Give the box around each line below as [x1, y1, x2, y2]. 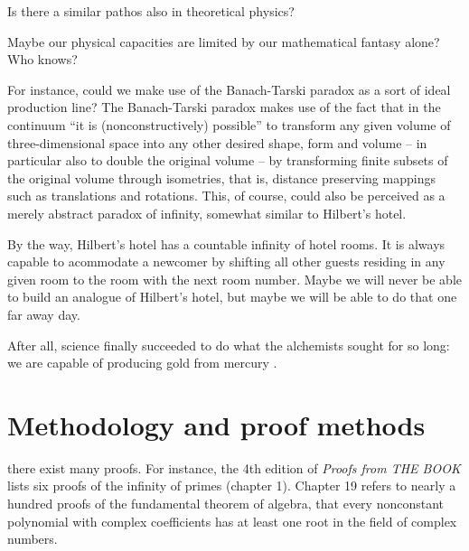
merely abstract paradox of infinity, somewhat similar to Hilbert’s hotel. [7, 203, 407, 222]
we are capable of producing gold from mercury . [7, 353, 277, 372]
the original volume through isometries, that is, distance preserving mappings [7, 168, 436, 187]
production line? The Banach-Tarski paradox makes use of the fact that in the [7, 98, 441, 117]
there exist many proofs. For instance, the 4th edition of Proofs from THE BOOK [7, 458, 461, 477]
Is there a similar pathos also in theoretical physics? [7, 2, 295, 20]
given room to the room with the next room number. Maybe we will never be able [7, 269, 463, 288]
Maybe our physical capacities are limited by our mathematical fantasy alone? [7, 32, 440, 51]
